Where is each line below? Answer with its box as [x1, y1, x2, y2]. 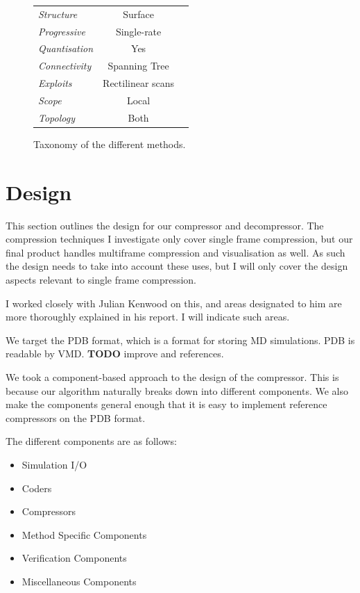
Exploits [38, 76, 72, 90]
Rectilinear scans [103, 76, 175, 90]
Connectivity [38, 58, 92, 73]
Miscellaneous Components [22, 574, 137, 588]
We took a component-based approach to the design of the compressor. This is [6, 369, 339, 384]
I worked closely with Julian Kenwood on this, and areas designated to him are [6, 295, 342, 310]
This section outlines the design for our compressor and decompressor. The [6, 218, 324, 232]
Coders [22, 480, 52, 495]
